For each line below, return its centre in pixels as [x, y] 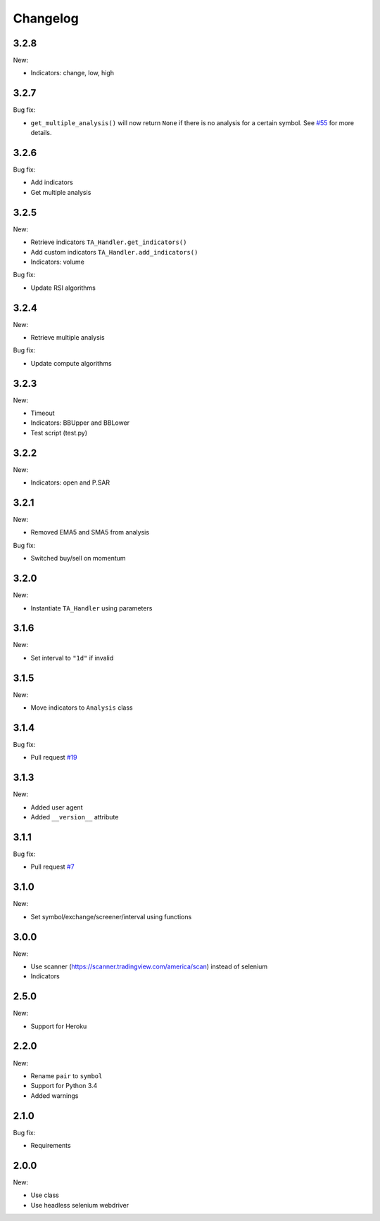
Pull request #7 [52, 867]
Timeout [43, 413]
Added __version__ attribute [75, 817]
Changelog [46, 18]
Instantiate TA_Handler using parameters [91, 608]
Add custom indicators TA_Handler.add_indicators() [114, 252]
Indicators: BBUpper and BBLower [80, 423]
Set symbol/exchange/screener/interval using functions [111, 916]
